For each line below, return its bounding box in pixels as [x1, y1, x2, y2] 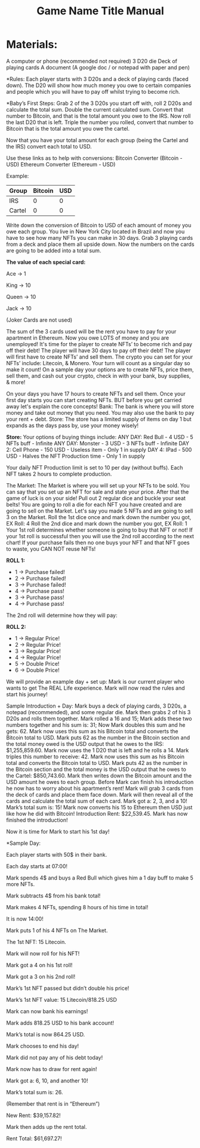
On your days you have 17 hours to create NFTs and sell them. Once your [6, 390, 186, 397]
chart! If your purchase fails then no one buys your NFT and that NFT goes [6, 539, 190, 546]
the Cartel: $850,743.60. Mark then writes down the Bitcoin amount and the [6, 771, 192, 779]
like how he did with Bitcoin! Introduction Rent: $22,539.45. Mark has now [6, 810, 188, 817]
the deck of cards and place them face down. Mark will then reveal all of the [6, 791, 193, 798]
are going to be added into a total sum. [6, 246, 101, 254]
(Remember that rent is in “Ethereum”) [6, 1100, 100, 1107]
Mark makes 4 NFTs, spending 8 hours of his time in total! [6, 903, 149, 911]
